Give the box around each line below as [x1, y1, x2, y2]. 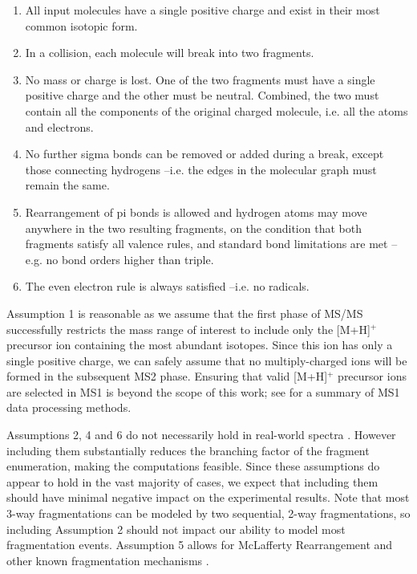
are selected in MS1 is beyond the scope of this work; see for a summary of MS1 [6, 383, 400, 400]
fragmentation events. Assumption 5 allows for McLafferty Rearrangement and [6, 536, 393, 553]
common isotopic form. [25, 17, 138, 34]
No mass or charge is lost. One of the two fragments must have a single [25, 71, 375, 88]
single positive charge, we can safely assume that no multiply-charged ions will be [6, 352, 407, 368]
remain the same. [25, 177, 110, 193]
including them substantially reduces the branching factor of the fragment [6, 442, 370, 458]
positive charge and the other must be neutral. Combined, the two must [25, 87, 379, 104]
